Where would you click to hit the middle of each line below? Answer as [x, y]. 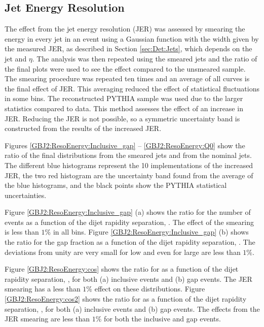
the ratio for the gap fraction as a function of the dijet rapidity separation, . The [130, 242]
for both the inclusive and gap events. [162, 319]
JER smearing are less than [47, 319]
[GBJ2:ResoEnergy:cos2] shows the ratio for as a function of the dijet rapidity [126, 299]
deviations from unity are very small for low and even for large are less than [123, 252]
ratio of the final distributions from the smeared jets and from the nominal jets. [128, 155]
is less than [22, 232]
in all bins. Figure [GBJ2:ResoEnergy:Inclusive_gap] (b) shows [151, 232]
